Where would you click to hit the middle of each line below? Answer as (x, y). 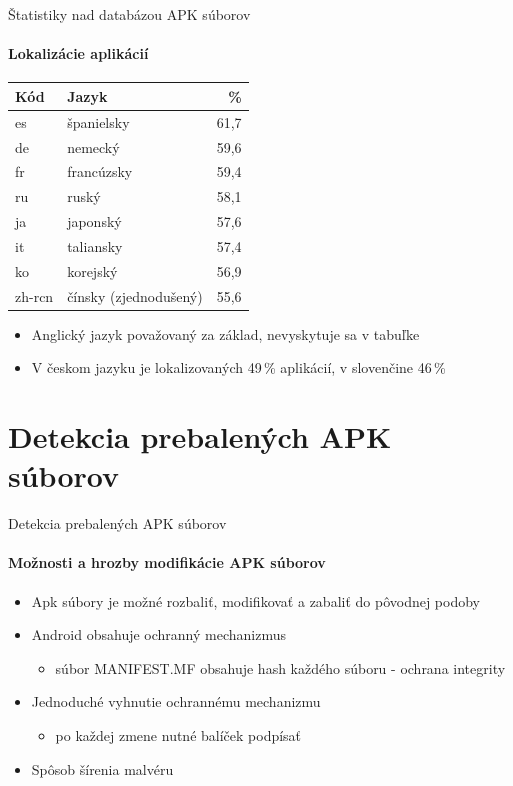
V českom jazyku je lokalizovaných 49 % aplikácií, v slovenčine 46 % (238, 367)
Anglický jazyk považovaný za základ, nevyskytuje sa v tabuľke (225, 333)
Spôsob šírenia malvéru (102, 768)
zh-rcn (34, 295)
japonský (94, 221)
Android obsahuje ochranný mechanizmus (158, 634)
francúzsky (100, 171)
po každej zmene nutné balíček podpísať (178, 735)
